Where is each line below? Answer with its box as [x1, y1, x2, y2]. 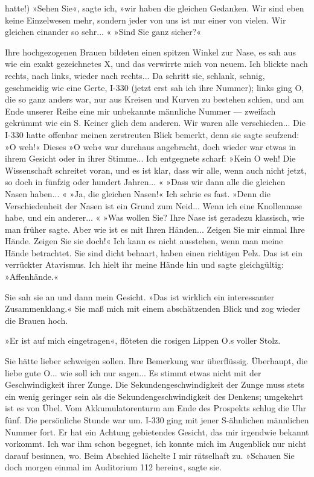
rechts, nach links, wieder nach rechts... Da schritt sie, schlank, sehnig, [5, 69, 265, 81]
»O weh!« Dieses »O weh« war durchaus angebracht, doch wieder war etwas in [5, 140, 296, 153]
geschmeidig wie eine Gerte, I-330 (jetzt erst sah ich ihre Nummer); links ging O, [5, 81, 304, 93]
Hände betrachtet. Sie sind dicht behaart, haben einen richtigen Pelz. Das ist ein [5, 246, 303, 259]
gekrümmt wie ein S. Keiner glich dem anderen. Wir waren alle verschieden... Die [5, 116, 306, 129]
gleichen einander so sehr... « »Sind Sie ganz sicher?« [5, 25, 202, 38]
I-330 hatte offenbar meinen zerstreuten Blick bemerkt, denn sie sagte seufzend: [5, 128, 300, 141]
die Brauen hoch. [5, 314, 68, 326]
